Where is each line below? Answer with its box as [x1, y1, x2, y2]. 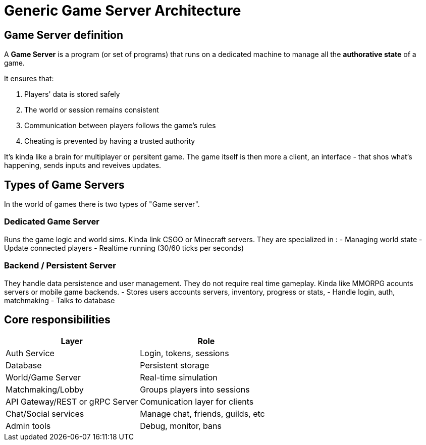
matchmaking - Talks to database [4, 296, 115, 305]
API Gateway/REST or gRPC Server [6, 397, 138, 407]
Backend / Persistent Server [4, 260, 116, 271]
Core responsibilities [4, 313, 111, 326]
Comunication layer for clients [140, 397, 254, 407]
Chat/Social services [6, 409, 84, 419]
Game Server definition [4, 28, 124, 41]
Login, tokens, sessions [140, 348, 229, 359]
